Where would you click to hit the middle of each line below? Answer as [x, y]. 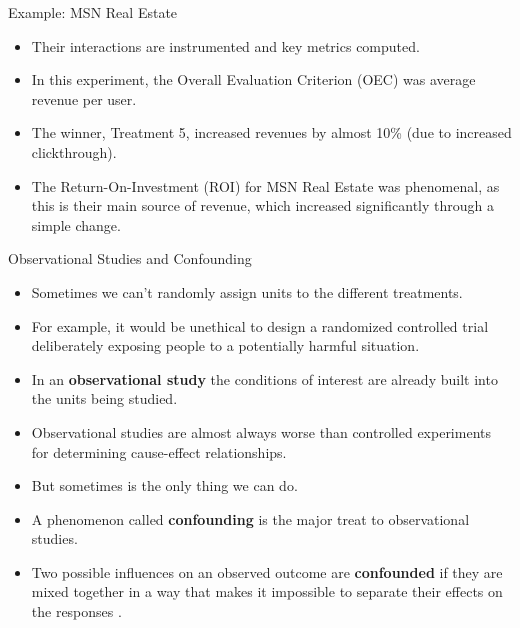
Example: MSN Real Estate [93, 12]
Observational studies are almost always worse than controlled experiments [261, 431]
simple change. [76, 224]
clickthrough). [74, 151]
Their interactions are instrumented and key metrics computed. [225, 45]
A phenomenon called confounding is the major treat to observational [250, 518]
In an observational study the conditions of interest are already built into [264, 378]
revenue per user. [84, 98]
